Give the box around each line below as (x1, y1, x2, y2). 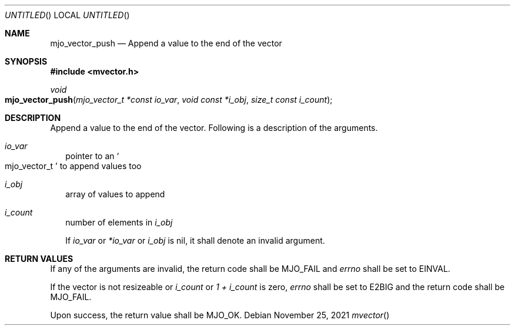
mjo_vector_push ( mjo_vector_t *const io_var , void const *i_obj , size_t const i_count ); (5, 95, 333, 105)
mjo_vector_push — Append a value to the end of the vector (50, 38, 282, 48)
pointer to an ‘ (65, 151, 119, 161)
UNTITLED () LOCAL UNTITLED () (5, 10, 130, 20)
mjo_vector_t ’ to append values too (5, 161, 142, 171)
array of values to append (65, 189, 165, 199)
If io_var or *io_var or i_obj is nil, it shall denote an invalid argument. (65, 235, 325, 245)
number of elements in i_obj (65, 217, 173, 227)
